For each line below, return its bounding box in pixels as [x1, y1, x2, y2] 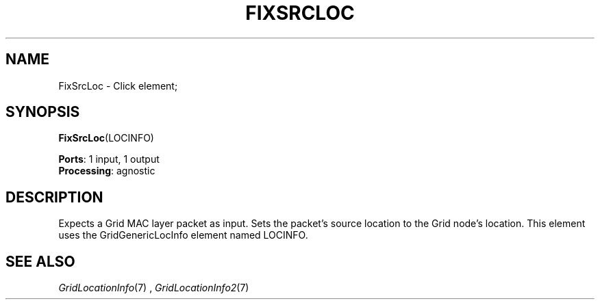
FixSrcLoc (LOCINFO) [58, 132, 154, 144]
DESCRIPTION [5, 188, 103, 206]
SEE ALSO [5, 252, 75, 270]
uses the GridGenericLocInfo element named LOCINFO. [58, 229, 308, 241]
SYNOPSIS [5, 103, 80, 121]
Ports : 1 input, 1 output [58, 153, 160, 165]
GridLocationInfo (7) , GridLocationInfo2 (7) [58, 282, 249, 294]
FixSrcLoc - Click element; [58, 79, 178, 92]
